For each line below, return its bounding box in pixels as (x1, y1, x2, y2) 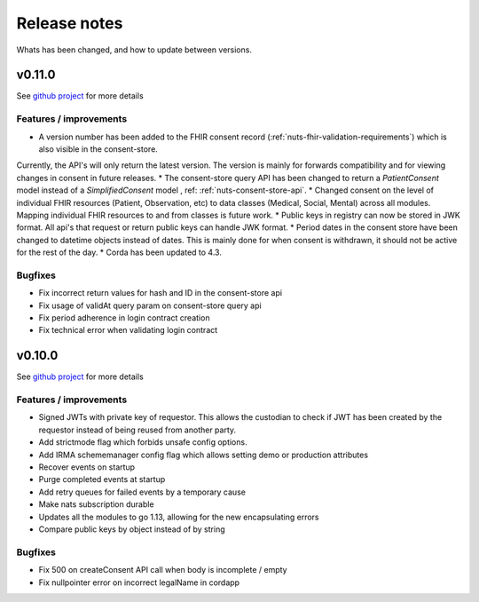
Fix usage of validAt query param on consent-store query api (38, 300, 262, 311)
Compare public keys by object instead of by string (38, 524, 225, 535)
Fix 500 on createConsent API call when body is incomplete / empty (38, 565, 287, 575)
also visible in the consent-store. (38, 143, 159, 154)
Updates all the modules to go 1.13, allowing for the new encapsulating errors (38, 511, 319, 522)
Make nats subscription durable (38, 499, 154, 510)
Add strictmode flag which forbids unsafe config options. (38, 437, 247, 448)
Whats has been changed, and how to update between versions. (16, 44, 253, 55)
